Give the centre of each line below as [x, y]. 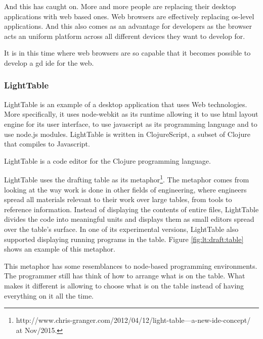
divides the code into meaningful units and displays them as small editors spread [129, 219]
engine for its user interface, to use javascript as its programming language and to [131, 124]
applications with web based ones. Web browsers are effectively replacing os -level [129, 16]
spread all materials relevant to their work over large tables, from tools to [118, 199]
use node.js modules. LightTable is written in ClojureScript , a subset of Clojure [127, 134]
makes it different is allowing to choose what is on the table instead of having [124, 285]
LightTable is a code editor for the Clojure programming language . [107, 160]
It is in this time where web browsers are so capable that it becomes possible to [127, 53]
